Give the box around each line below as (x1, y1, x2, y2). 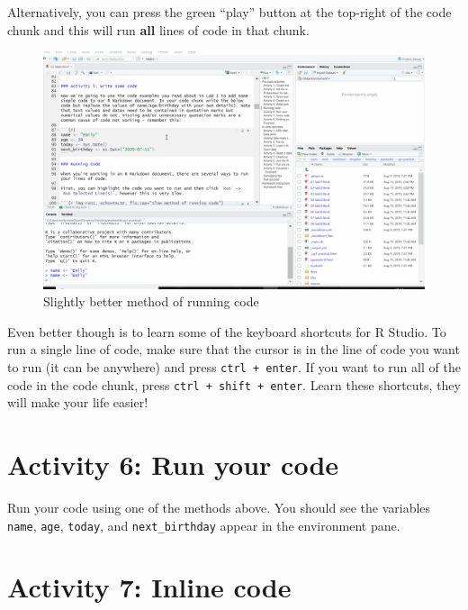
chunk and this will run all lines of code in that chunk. (7, 20, 310, 39)
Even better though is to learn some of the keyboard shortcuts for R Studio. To (7, 322, 446, 341)
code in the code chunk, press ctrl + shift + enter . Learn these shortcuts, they (7, 375, 461, 394)
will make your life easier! (7, 393, 148, 412)
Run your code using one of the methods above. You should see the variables (7, 497, 431, 516)
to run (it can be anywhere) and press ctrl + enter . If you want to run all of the (7, 357, 461, 376)
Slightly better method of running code (43, 292, 259, 311)
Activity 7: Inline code (7, 569, 292, 605)
